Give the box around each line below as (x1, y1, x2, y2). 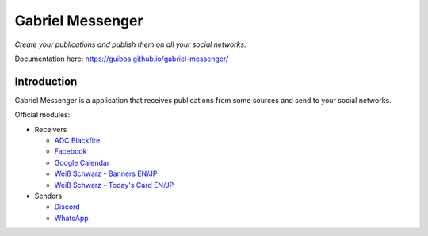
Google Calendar (54, 158, 110, 167)
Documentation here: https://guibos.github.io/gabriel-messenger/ (14, 54, 229, 63)
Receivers (34, 124, 67, 134)
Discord (54, 202, 80, 211)
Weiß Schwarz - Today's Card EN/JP (54, 180, 174, 189)
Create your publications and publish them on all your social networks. (14, 40, 246, 49)
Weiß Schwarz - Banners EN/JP (54, 169, 158, 178)
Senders (34, 191, 63, 200)
